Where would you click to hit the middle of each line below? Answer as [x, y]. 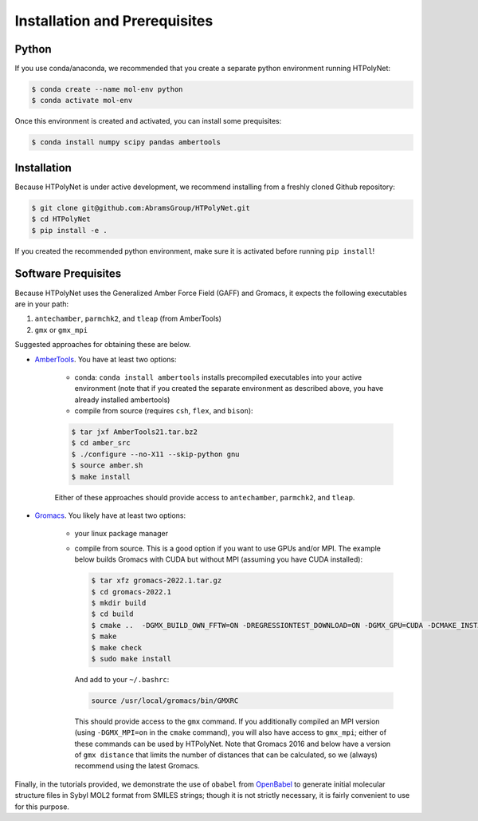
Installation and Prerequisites [114, 21]
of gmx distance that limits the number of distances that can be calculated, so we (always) [226, 755]
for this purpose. [42, 807]
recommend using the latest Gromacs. [137, 766]
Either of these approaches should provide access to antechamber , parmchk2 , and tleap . [205, 497]
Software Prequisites [68, 274]
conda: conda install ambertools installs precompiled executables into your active [218, 377]
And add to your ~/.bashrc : [122, 679]
